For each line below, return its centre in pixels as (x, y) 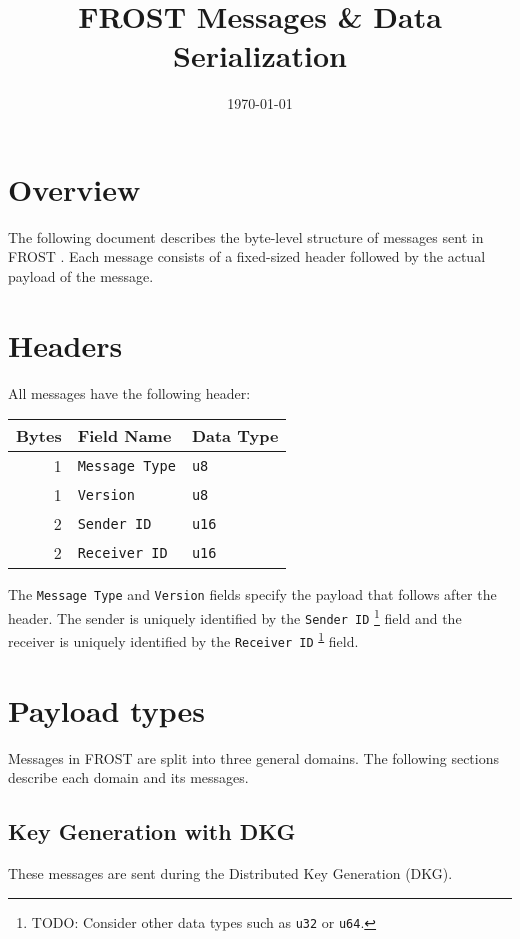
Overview (74, 188)
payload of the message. (81, 276)
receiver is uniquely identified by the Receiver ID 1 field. (183, 639)
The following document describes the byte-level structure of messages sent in (246, 236)
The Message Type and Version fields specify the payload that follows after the (252, 594)
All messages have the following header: (129, 392)
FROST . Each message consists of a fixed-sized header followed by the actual (247, 256)
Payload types (107, 709)
